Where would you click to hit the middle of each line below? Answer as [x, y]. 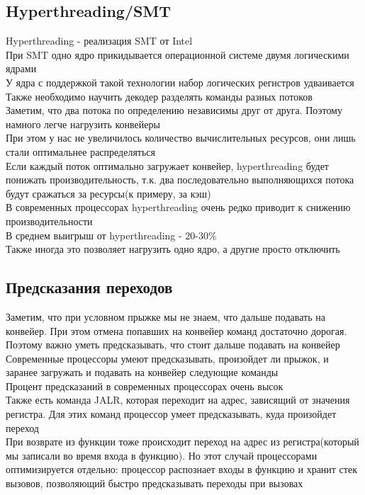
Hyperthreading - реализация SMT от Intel [99, 41]
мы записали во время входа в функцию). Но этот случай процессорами [162, 455]
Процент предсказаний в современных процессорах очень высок [145, 386]
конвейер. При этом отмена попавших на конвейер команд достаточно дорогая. [176, 330]
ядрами [21, 68]
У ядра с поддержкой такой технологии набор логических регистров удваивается [180, 82]
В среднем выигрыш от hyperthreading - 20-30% [111, 235]
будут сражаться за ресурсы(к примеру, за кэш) [108, 193]
